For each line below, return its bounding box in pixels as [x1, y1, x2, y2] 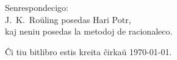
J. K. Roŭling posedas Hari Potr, [5, 13, 131, 25]
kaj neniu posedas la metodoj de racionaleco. [5, 25, 173, 38]
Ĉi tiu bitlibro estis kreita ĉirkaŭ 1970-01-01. [5, 45, 172, 58]
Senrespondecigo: [5, 1, 68, 13]
